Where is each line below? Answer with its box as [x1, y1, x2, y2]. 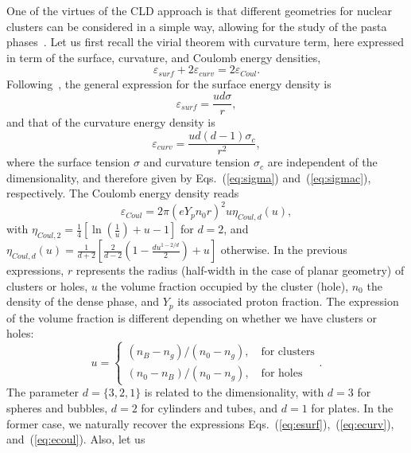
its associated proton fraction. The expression [177, 293, 399, 310]
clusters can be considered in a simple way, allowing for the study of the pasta [6, 18, 387, 34]
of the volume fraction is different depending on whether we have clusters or [6, 309, 377, 326]
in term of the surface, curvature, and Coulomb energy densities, [6, 49, 321, 65]
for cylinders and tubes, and [141, 400, 278, 416]
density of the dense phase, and [6, 293, 159, 310]
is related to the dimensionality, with [144, 384, 324, 400]
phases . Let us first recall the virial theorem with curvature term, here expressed [6, 33, 404, 50]
